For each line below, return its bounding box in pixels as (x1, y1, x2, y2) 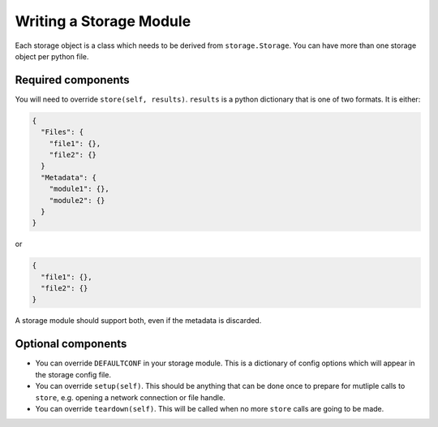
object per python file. (15, 51, 89, 61)
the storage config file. (35, 369, 111, 379)
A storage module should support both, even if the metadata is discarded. (15, 316, 262, 326)
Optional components (15, 337, 127, 351)
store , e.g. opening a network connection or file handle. (35, 392, 226, 402)
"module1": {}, (49, 184, 109, 194)
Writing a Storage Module (15, 12, 191, 30)
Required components (15, 73, 130, 87)
